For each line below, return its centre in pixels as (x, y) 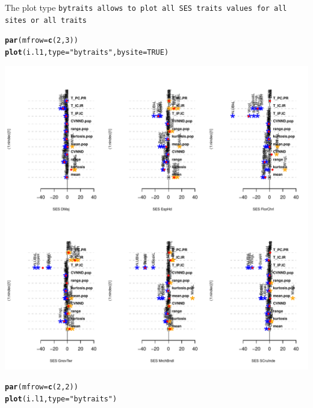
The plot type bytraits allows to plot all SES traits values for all (146, 7)
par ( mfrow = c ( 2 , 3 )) (42, 41)
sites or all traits (46, 20)
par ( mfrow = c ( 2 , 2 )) (42, 387)
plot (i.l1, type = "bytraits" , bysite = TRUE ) (87, 52)
